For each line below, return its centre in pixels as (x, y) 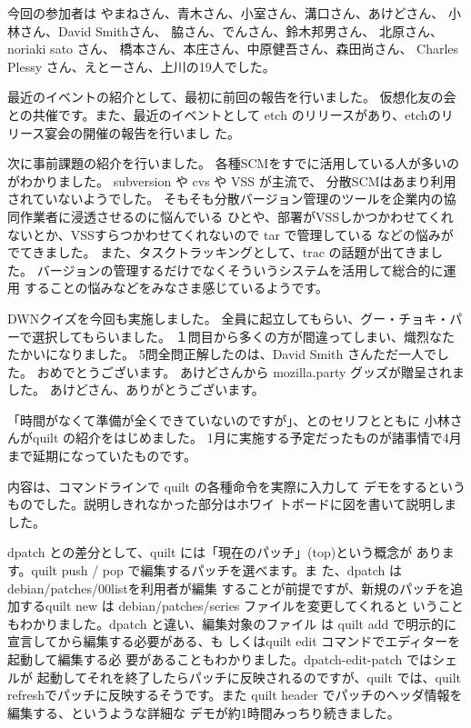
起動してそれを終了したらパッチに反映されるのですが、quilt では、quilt (249, 677)
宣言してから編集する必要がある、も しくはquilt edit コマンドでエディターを (234, 641)
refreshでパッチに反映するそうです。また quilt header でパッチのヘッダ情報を (235, 695)
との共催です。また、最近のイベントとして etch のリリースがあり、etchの (224, 114)
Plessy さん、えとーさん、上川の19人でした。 (141, 66)
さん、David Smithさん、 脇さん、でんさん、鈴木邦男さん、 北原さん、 (231, 30)
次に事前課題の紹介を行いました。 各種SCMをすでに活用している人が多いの (234, 163)
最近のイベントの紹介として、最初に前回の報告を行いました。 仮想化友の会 (232, 97)
